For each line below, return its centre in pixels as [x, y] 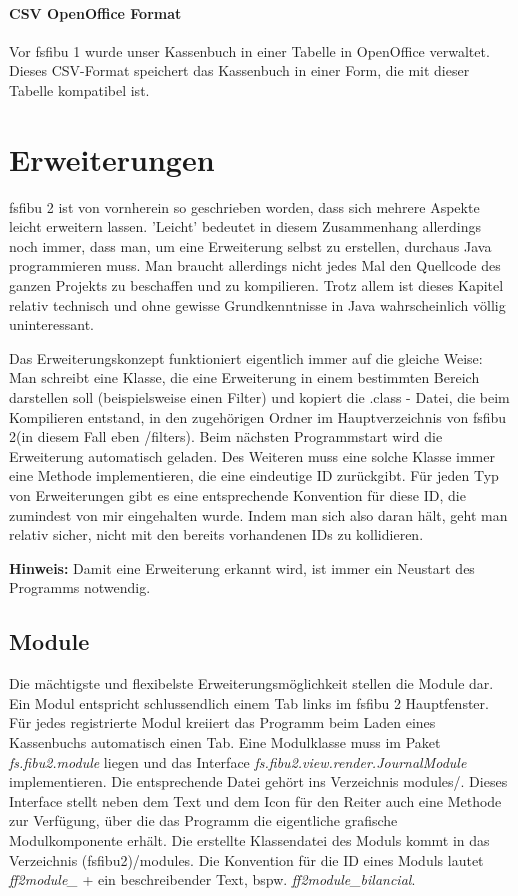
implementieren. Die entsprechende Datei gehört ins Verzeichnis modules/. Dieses [258, 781]
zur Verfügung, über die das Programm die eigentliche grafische [203, 820]
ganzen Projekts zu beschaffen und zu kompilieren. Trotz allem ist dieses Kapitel [256, 285]
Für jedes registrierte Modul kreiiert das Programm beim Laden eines [222, 722]
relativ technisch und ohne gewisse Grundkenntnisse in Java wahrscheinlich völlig [257, 304]
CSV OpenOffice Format [95, 12]
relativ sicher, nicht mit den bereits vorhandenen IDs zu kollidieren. [216, 534]
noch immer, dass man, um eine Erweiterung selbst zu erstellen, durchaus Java [250, 245]
